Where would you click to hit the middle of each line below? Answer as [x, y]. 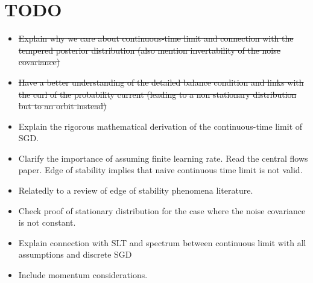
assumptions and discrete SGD [75, 254]
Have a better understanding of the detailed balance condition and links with [161, 82]
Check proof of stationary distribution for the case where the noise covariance [162, 210]
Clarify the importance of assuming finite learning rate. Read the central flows [163, 158]
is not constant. [47, 222]
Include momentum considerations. [83, 275]
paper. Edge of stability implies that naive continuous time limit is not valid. [160, 170]
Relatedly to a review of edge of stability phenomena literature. [136, 190]
